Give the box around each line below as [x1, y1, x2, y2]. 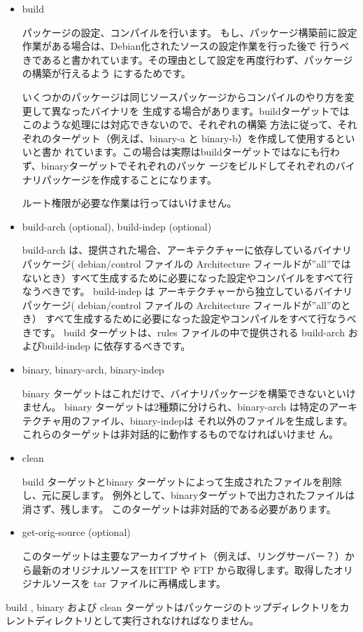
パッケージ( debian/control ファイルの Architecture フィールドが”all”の [22, 297, 341, 312]
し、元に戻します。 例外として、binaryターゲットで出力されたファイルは [22, 488, 355, 502]
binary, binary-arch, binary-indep [22, 362, 164, 377]
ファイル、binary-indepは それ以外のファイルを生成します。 [80, 413, 353, 427]
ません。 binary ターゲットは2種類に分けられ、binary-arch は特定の [22, 399, 329, 414]
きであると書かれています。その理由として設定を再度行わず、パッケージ [22, 52, 353, 67]
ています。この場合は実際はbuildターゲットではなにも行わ [74, 144, 340, 159]
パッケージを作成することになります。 [41, 172, 218, 186]
